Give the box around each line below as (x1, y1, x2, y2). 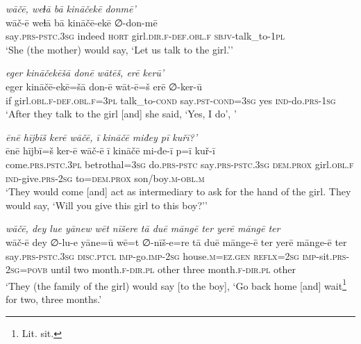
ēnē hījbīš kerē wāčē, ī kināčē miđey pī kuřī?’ (6, 129, 197, 144)
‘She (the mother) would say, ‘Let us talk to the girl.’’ (6, 42, 233, 56)
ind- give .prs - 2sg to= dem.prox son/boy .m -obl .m (6, 170, 205, 185)
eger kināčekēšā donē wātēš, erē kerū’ (6, 65, 165, 80)
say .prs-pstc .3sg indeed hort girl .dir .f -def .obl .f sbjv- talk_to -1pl (6, 28, 285, 43)
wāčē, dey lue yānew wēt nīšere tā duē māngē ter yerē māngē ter (6, 221, 280, 236)
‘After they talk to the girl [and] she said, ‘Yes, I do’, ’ (6, 106, 237, 121)
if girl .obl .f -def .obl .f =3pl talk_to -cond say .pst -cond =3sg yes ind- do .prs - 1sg (6, 92, 336, 107)
